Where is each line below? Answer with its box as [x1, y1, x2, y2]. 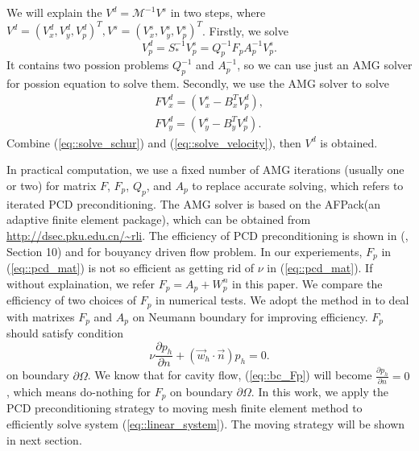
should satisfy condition [6, 325, 123, 341]
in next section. [6, 431, 82, 448]
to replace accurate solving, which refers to [192, 177, 404, 194]
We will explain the [6, 4, 102, 20]
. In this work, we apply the [251, 383, 388, 400]
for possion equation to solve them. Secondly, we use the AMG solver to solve [6, 75, 390, 92]
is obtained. [320, 134, 378, 151]
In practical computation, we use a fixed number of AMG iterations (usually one [6, 161, 404, 178]
